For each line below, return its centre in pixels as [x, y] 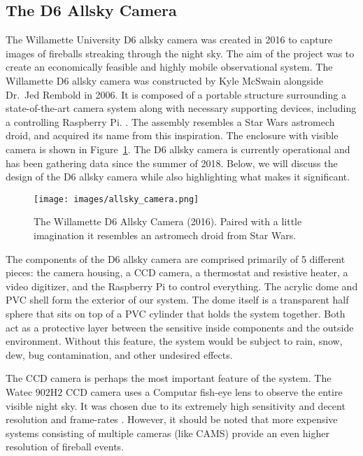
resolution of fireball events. [65, 447]
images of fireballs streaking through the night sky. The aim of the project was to [180, 53]
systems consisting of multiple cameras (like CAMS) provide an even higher [168, 433]
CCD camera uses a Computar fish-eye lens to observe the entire [204, 391]
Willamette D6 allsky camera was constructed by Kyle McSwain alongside [164, 80]
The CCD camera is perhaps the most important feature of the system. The [169, 378]
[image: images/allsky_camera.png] [116, 199]
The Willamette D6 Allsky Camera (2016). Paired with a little [168, 221]
